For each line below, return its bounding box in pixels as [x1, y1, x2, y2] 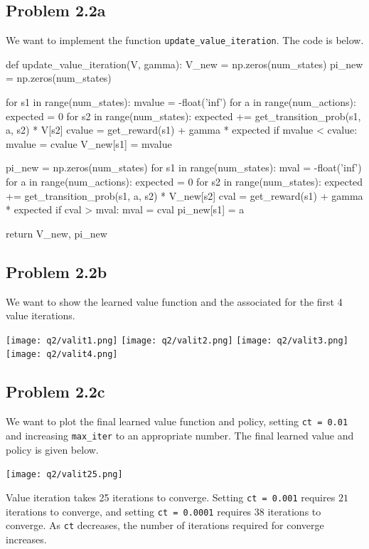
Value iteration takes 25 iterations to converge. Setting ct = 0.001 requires [6, 489, 336, 504]
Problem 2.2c [6, 380, 105, 403]
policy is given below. [6, 442, 99, 457]
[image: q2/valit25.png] [6, 469, 123, 480]
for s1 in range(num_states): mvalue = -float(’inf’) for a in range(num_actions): [6, 95, 356, 110]
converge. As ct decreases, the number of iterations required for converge [6, 518, 324, 533]
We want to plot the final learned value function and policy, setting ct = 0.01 [6, 414, 348, 429]
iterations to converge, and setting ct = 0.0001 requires [6, 503, 252, 518]
